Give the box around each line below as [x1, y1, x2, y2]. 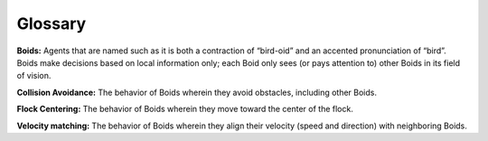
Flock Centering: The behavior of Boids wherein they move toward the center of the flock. [16, 104, 354, 115]
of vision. [16, 70, 52, 81]
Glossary [16, 14, 87, 33]
